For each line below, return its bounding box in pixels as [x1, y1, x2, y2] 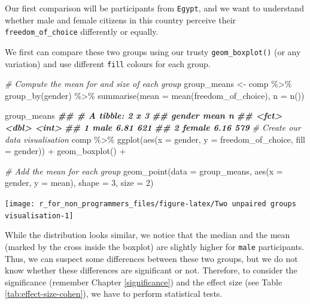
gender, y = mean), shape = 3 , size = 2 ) [5, 176, 154, 189]
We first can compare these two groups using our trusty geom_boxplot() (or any [5, 45, 301, 58]
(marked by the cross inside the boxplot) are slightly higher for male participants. [5, 240, 305, 252]
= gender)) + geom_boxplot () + [5, 145, 126, 157]
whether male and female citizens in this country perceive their [5, 13, 236, 26]
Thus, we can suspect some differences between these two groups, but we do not [5, 252, 298, 264]
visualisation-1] [5, 211, 74, 220]
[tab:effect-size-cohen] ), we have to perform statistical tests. [5, 287, 223, 300]
